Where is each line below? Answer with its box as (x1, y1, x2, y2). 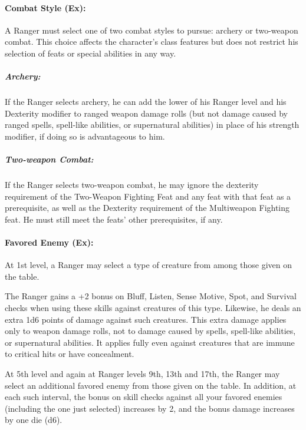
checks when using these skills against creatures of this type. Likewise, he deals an (5, 302, 301, 314)
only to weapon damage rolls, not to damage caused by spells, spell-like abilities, (5, 325, 296, 337)
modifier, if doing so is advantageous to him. (5, 130, 165, 142)
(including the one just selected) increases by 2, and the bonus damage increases (5, 402, 295, 414)
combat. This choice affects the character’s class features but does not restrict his (5, 35, 298, 48)
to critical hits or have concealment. (5, 348, 134, 360)
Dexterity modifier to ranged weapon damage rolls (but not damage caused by (5, 107, 288, 119)
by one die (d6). (5, 414, 62, 426)
